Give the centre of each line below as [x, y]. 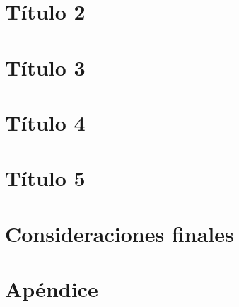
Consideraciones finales [119, 233]
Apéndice [52, 289]
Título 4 [45, 122]
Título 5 [45, 178]
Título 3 [45, 67]
